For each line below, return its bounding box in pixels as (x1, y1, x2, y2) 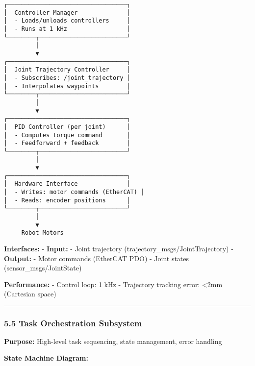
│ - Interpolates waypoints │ (4, 82, 130, 90)
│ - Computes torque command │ (4, 131, 130, 139)
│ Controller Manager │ (4, 9, 130, 16)
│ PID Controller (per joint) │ (4, 123, 130, 130)
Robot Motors (21, 229, 64, 237)
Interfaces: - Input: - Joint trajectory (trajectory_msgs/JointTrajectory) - (4, 244, 233, 254)
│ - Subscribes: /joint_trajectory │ (4, 74, 130, 81)
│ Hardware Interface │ (4, 180, 130, 188)
